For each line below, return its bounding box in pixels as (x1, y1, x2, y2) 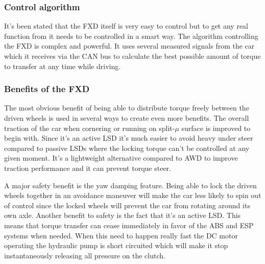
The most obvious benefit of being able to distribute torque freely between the (4, 102, 249, 113)
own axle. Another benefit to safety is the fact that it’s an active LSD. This (4, 210, 241, 221)
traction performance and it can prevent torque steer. (4, 162, 171, 173)
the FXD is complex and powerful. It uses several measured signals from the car (4, 40, 255, 51)
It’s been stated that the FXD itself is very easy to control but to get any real (4, 20, 249, 31)
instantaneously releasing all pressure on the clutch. (4, 250, 165, 260)
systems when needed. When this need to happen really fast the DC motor (4, 230, 238, 240)
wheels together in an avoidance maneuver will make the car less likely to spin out (4, 190, 261, 201)
